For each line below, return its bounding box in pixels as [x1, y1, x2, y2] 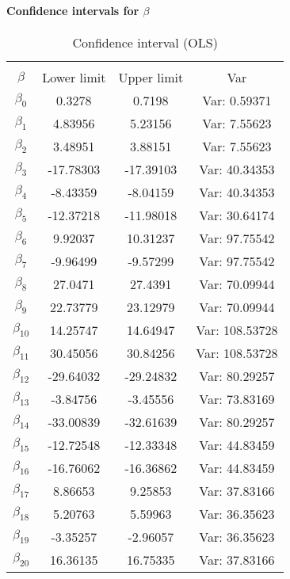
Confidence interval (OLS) [72, 32, 218, 51]
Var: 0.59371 [202, 90, 272, 109]
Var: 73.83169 [199, 389, 275, 408]
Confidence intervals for [6, 2, 139, 18]
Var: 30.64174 [199, 205, 275, 224]
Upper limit [118, 67, 184, 86]
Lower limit [42, 67, 106, 86]
